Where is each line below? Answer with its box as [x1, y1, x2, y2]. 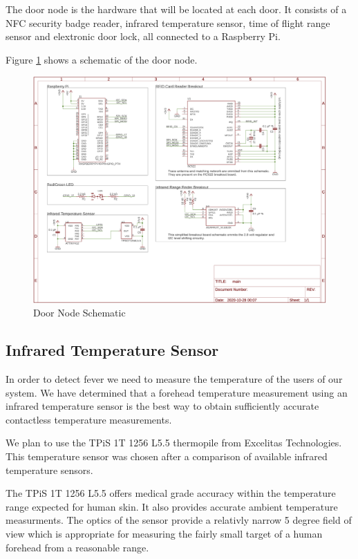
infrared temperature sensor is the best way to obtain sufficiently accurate [6, 399, 319, 413]
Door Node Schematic [33, 305, 126, 320]
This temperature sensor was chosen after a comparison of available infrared [6, 449, 328, 464]
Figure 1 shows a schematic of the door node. [6, 52, 198, 66]
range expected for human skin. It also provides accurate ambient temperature [6, 499, 338, 513]
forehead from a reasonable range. [6, 540, 149, 554]
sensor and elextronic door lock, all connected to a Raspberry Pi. [6, 29, 281, 44]
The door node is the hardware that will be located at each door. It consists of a [6, 2, 347, 16]
